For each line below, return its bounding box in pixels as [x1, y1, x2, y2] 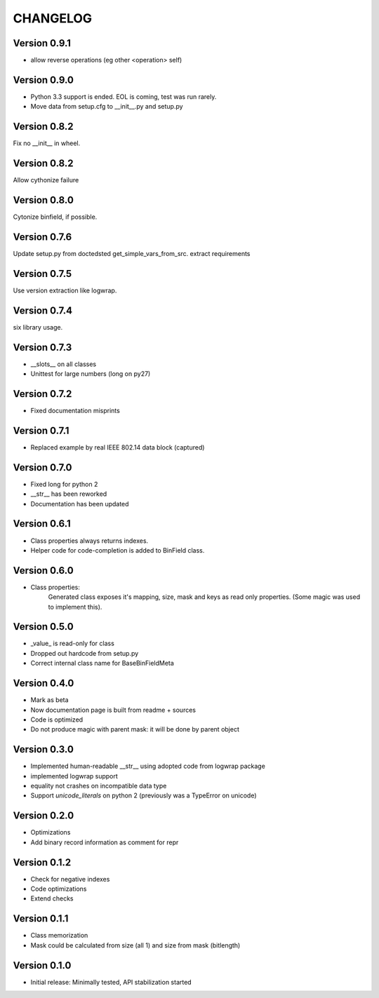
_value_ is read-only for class [30, 639, 115, 648]
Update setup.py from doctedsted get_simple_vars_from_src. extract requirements [13, 249, 251, 257]
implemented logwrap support [30, 771, 119, 780]
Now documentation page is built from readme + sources [30, 706, 197, 714]
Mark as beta [30, 696, 69, 704]
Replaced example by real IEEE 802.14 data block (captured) [30, 443, 205, 452]
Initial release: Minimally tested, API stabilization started [30, 978, 192, 986]
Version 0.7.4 [13, 304, 73, 316]
